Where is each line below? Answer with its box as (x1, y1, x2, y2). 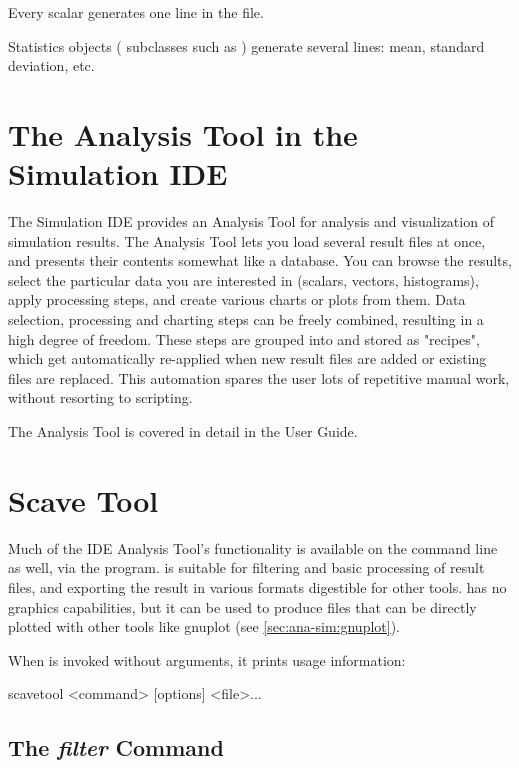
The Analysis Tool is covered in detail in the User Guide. (8, 421, 358, 442)
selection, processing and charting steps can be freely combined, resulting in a (8, 309, 484, 330)
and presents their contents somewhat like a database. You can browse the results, (8, 250, 512, 271)
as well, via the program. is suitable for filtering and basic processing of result (8, 557, 485, 578)
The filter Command (8, 732, 224, 763)
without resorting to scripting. (8, 387, 193, 408)
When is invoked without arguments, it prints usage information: (8, 649, 406, 670)
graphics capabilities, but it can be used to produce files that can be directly (8, 596, 477, 617)
